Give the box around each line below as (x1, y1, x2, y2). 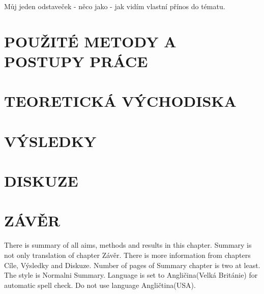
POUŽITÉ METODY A (4, 31, 177, 51)
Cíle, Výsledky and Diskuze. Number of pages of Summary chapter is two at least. (4, 259, 260, 270)
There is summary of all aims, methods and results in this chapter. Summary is (4, 240, 252, 250)
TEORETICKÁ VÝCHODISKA (4, 91, 237, 111)
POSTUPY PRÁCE (4, 50, 148, 71)
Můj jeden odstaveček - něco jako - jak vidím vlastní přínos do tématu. (4, 1, 225, 11)
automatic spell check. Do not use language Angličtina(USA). (4, 279, 196, 290)
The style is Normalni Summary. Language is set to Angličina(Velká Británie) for (4, 270, 258, 280)
